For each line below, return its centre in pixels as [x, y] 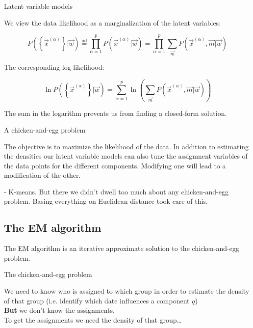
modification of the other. [42, 175]
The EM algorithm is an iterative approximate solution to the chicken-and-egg [122, 248]
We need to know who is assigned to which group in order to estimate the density [127, 291]
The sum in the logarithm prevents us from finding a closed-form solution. [115, 113]
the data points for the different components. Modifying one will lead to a [115, 165]
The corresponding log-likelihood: [54, 67]
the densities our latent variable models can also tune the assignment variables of [126, 156]
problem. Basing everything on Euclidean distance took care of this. [106, 201]
